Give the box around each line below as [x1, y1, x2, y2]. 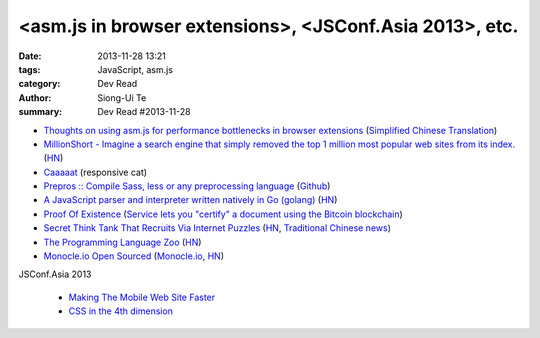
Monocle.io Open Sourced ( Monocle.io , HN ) [43, 250, 225, 262]
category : [18, 78, 61, 90]
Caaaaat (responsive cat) [43, 166, 148, 178]
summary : [18, 106, 63, 118]
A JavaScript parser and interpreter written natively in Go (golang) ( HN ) [43, 194, 338, 206]
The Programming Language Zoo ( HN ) [43, 236, 202, 248]
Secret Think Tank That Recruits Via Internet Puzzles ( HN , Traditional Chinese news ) [43, 222, 392, 234]
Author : [18, 91, 52, 104]
